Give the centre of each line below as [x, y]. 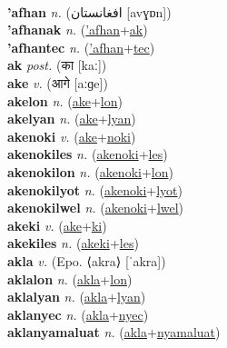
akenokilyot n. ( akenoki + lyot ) [95, 189]
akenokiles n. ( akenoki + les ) [88, 154]
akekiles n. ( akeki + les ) [73, 243]
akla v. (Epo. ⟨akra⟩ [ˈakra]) [87, 260]
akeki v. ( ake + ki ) [57, 225]
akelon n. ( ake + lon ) [65, 100]
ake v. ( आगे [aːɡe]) [58, 82]
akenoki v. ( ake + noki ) [72, 136]
